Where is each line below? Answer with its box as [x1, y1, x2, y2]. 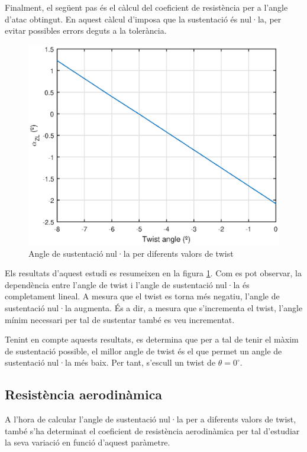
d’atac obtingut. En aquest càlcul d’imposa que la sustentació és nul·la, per [5, 12, 282, 25]
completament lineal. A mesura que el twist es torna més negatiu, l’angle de [5, 290, 280, 302]
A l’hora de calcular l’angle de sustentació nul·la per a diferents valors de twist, [5, 413, 296, 425]
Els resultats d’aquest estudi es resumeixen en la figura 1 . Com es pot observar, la [5, 267, 302, 279]
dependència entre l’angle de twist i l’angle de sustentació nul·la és [5, 278, 250, 290]
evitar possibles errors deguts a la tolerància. [5, 24, 167, 37]
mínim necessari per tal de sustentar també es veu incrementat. [5, 313, 235, 325]
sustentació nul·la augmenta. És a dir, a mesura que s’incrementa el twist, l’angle [5, 302, 303, 314]
